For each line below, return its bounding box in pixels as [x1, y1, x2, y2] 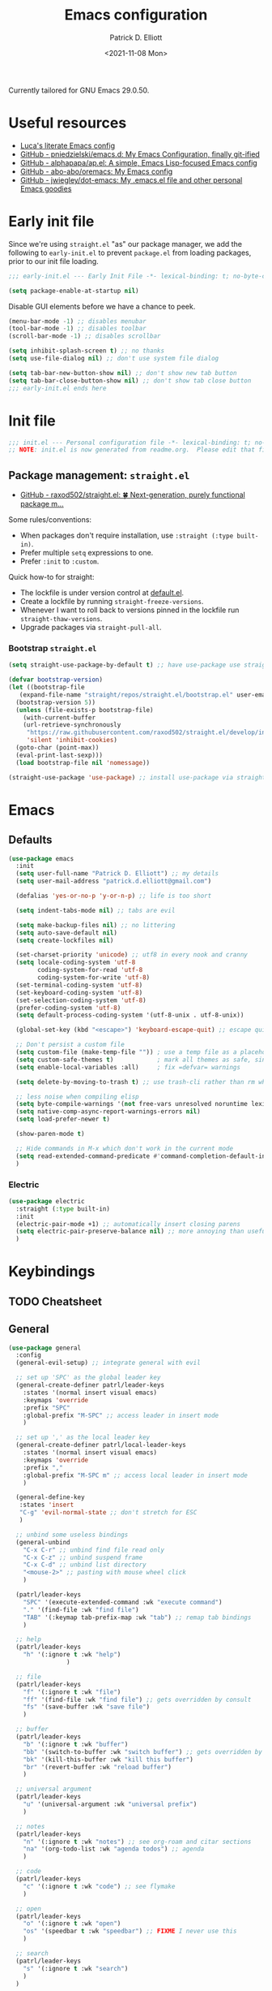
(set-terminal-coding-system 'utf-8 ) [15, 981, 143, 989]
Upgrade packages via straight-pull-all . [19, 623, 162, 633]
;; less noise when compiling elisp [15, 1092, 139, 1101]
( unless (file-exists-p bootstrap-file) [15, 706, 154, 714]
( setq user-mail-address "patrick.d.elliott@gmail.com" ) [15, 877, 212, 886]
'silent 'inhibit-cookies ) [26, 736, 117, 745]
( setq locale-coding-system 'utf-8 [15, 958, 136, 967]
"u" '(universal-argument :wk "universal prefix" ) [23, 1800, 198, 1808]
